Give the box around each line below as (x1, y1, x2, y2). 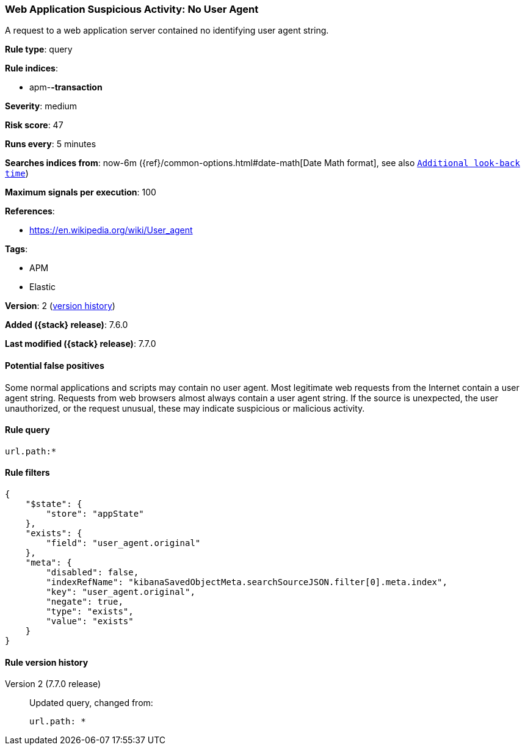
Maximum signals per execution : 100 (5, 187, 156, 198)
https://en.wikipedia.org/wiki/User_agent (29, 225, 193, 236)
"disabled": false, (46, 567, 139, 578)
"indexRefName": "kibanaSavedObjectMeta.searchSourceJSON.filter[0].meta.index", (46, 577, 447, 588)
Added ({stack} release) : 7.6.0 (5, 319, 128, 330)
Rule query (5, 424, 50, 435)
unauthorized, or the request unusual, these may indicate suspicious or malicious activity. (5, 402, 365, 413)
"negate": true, (46, 597, 123, 607)
